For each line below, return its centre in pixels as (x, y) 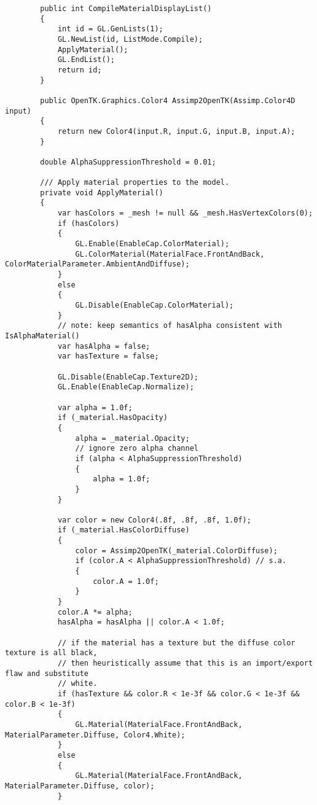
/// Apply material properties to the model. (135, 183)
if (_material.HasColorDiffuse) (123, 530)
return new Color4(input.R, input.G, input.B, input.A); (176, 131)
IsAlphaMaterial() (42, 336)
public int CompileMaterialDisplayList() (126, 9)
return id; (80, 70)
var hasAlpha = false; (104, 346)
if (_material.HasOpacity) (112, 418)
